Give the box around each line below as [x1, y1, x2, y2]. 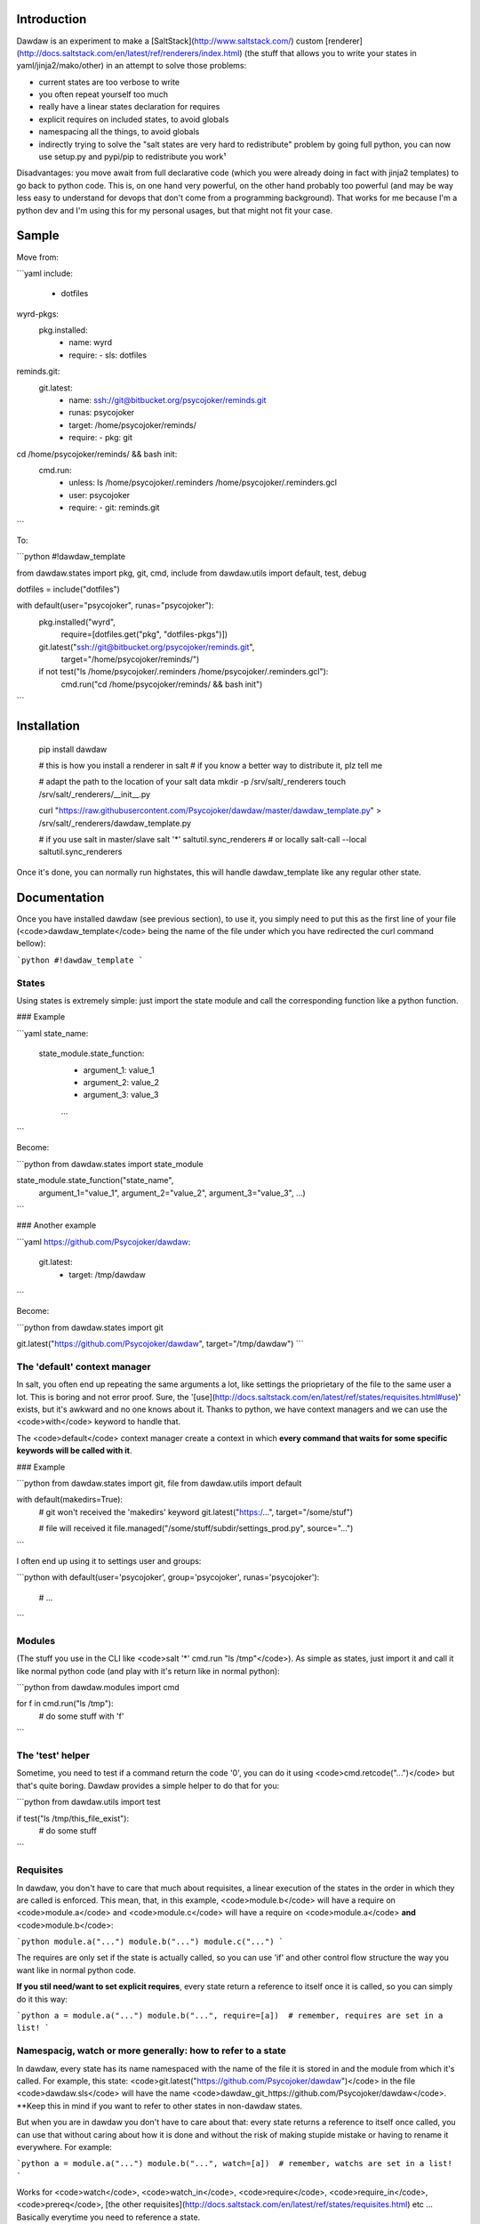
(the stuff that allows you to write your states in [244, 47, 417, 58]
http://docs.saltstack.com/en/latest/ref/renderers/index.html [19, 47, 240, 58]
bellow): [16, 939, 46, 949]
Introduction [16, 12, 87, 27]
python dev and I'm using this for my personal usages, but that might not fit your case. [16, 205, 333, 215]
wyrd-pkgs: [16, 308, 60, 319]
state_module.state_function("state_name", [16, 1175, 174, 1186]
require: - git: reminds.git [68, 503, 160, 513]
